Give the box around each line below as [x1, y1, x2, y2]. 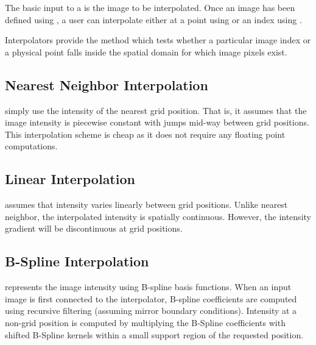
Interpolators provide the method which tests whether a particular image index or [5, 34, 311, 46]
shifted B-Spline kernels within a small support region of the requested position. [5, 328, 304, 341]
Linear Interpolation [5, 169, 135, 188]
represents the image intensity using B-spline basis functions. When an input [5, 280, 292, 293]
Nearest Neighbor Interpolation [5, 75, 208, 94]
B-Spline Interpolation [5, 252, 149, 271]
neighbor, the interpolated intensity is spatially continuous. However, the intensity [5, 210, 311, 222]
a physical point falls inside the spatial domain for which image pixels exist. [5, 45, 287, 58]
